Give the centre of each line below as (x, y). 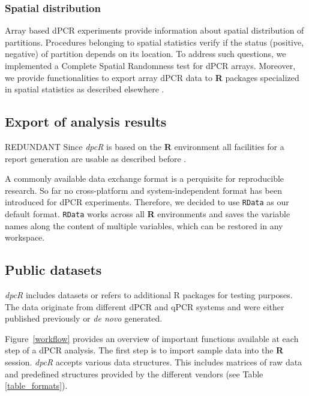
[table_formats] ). (36, 385)
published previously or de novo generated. (84, 318)
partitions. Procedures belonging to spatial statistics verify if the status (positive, (154, 42)
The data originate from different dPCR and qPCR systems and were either (145, 306)
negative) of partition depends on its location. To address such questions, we (145, 54)
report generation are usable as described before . (96, 158)
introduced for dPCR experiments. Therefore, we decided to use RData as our (147, 202)
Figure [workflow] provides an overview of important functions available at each (152, 338)
